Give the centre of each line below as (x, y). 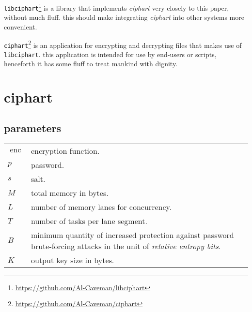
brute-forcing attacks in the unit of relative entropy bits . (126, 246)
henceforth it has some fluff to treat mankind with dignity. (91, 64)
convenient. (21, 26)
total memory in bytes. (70, 193)
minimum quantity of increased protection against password (132, 235)
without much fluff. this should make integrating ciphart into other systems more (124, 17)
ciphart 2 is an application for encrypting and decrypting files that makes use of (123, 44)
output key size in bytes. (72, 260)
